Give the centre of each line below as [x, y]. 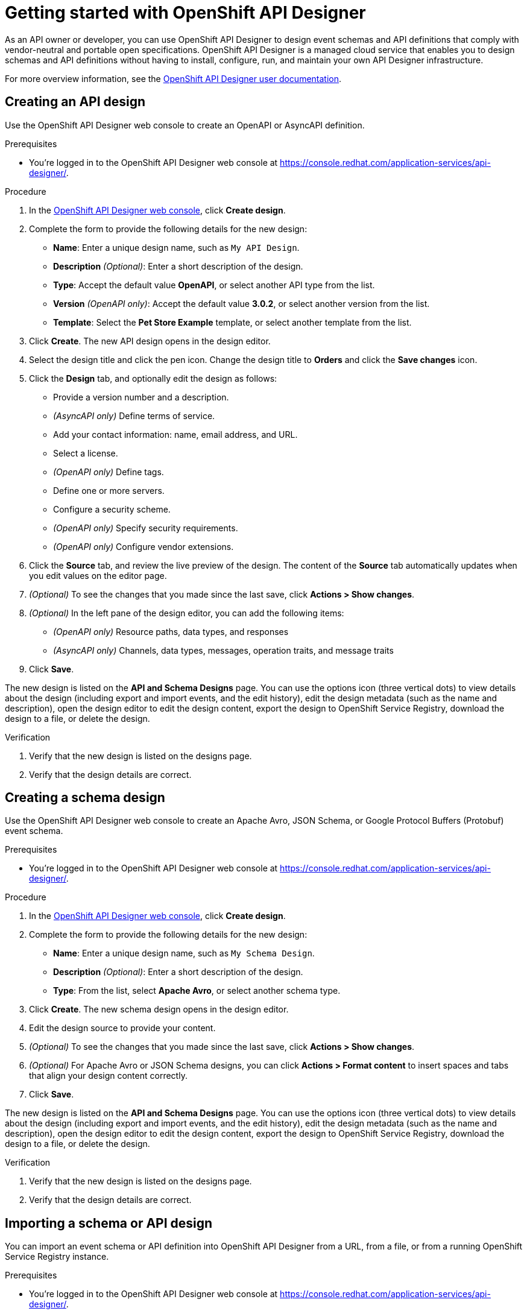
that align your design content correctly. [108, 1076]
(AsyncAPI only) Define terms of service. [134, 415]
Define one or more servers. [109, 490]
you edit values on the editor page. [98, 575]
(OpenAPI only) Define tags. [109, 472]
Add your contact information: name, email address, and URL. [175, 434]
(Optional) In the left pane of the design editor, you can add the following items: [187, 613]
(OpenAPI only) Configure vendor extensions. [144, 546]
